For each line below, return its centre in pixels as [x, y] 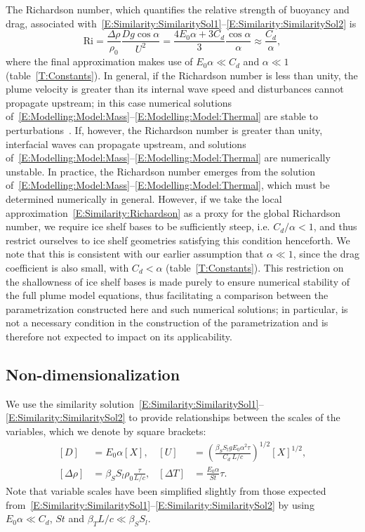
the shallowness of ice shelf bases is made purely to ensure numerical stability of [178, 281]
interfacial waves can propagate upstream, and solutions [126, 144]
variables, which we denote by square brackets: [106, 431]
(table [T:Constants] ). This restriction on [255, 267]
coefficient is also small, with [67, 267]
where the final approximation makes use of [99, 61]
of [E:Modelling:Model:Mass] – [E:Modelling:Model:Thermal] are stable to [162, 116]
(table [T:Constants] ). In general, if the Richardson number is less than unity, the [182, 75]
